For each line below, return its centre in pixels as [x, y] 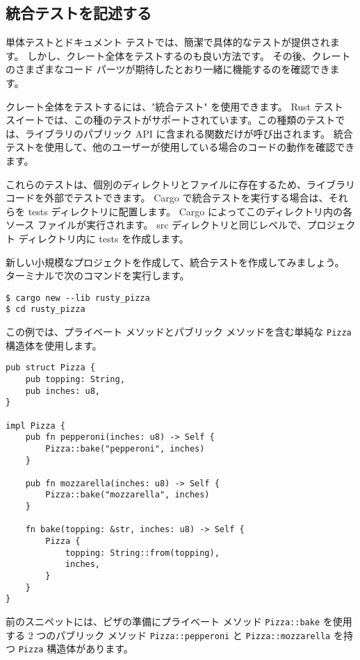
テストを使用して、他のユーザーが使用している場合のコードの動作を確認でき [180, 147]
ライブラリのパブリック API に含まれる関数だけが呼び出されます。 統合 [189, 133]
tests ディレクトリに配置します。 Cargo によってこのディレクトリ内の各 [190, 211]
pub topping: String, [75, 379]
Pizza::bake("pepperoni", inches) [125, 448]
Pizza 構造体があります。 [76, 649]
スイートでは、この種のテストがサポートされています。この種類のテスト [171, 120]
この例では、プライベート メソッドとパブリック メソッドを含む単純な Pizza [179, 332]
